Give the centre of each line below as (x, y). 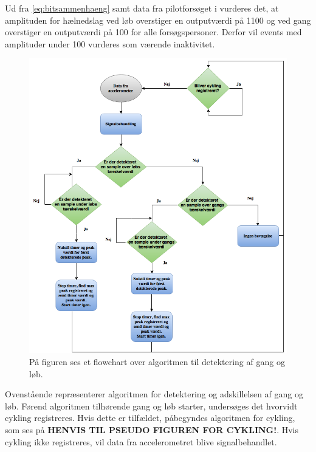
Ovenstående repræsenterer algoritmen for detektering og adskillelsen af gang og (154, 394)
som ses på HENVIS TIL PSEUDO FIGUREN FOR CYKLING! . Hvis (152, 429)
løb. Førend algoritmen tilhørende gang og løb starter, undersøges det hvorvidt (151, 406)
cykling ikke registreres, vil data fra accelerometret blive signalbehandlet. (141, 441)
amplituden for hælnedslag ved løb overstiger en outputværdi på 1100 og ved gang (158, 20)
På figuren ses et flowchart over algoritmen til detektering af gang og (157, 362)
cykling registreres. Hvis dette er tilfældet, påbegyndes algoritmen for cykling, (150, 418)
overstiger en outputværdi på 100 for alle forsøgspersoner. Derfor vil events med (153, 32)
